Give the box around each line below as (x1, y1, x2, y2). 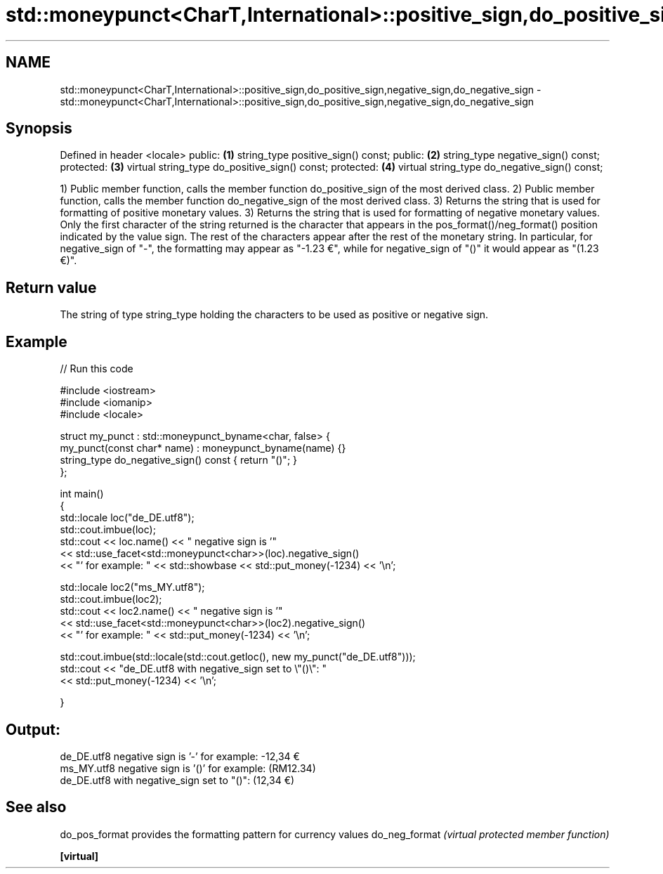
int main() (60, 488, 104, 500)
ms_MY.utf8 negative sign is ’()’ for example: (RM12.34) (60, 762, 316, 774)
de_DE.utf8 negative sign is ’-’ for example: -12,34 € (60, 750, 300, 762)
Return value (6, 278, 97, 296)
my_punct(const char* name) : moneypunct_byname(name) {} (60, 442, 346, 455)
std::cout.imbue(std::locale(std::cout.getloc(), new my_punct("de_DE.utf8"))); (60, 651, 416, 663)
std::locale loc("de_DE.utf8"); (60, 511, 195, 524)
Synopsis (6, 119, 72, 138)
